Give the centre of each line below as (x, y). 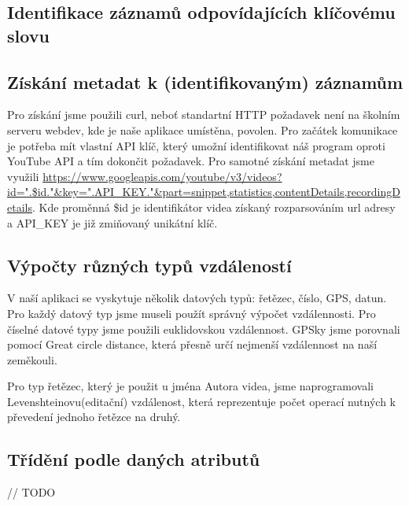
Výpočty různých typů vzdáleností (149, 265)
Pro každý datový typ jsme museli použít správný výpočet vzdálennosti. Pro (192, 313)
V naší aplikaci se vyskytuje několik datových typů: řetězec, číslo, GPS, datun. (197, 298)
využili (23, 176)
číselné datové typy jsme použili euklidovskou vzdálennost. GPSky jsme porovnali (204, 329)
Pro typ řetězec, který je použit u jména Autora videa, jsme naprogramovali (191, 386)
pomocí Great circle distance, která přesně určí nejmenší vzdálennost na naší (192, 344)
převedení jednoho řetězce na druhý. (94, 417)
